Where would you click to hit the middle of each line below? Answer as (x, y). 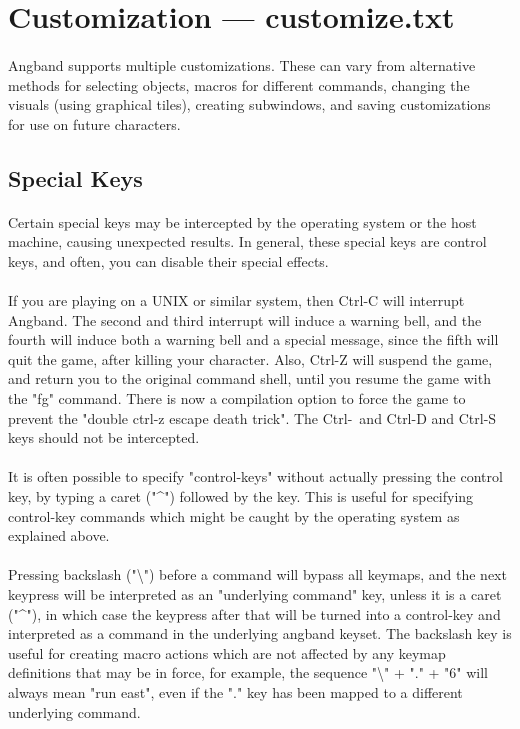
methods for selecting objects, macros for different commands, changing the (239, 84)
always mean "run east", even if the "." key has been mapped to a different (235, 691)
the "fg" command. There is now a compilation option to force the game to (237, 398)
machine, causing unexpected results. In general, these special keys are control (247, 241)
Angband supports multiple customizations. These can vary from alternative (242, 64)
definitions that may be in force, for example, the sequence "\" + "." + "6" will (248, 672)
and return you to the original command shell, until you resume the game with (249, 378)
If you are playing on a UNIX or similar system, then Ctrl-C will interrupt (236, 300)
